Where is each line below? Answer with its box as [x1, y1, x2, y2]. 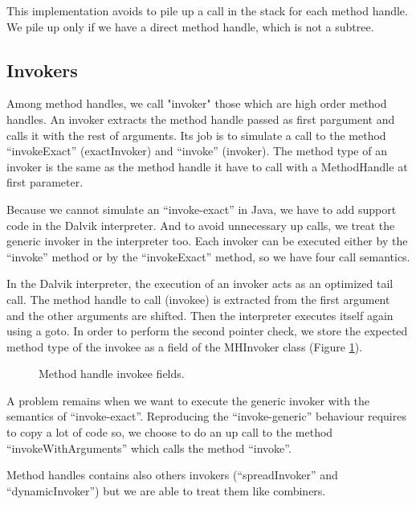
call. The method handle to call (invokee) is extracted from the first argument [6, 290, 390, 307]
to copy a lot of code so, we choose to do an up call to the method [6, 424, 333, 441]
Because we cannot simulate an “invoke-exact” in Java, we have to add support [6, 200, 397, 217]
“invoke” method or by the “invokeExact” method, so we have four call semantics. [6, 248, 410, 265]
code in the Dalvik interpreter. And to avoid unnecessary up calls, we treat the [6, 216, 395, 233]
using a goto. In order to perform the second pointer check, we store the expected [6, 322, 408, 339]
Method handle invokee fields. [39, 365, 185, 382]
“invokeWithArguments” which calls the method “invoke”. [6, 439, 292, 456]
